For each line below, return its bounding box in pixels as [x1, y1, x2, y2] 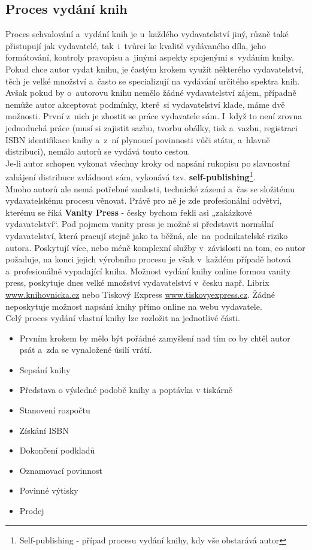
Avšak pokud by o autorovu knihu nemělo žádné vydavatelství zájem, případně [5, 86, 296, 99]
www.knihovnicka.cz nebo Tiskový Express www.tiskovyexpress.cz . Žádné [5, 288, 275, 300]
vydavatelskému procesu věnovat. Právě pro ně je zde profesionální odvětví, [5, 194, 282, 207]
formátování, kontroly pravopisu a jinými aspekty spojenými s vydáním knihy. [5, 51, 294, 64]
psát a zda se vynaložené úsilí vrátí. [19, 343, 152, 356]
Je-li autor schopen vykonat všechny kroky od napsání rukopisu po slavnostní [5, 156, 290, 169]
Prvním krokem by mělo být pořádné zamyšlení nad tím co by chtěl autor [19, 331, 290, 344]
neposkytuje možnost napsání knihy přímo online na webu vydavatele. [5, 300, 262, 312]
